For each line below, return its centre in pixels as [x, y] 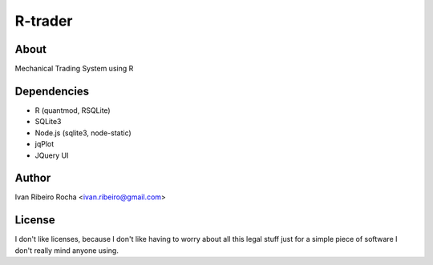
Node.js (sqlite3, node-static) [83, 133]
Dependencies [52, 91]
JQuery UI [52, 155]
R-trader [44, 21]
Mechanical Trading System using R [74, 69]
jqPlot [45, 144]
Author [33, 178]
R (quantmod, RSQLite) [73, 110]
